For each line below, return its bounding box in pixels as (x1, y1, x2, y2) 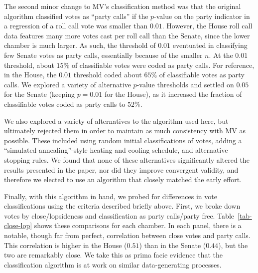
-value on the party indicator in (154, 10, 250, 21)
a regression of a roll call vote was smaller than (4, 20, 148, 31)
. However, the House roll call (162, 20, 253, 31)
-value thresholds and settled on (136, 79, 234, 89)
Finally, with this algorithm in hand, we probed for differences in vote (4, 191, 217, 201)
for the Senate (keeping (4, 89, 75, 99)
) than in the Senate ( (139, 240, 206, 250)
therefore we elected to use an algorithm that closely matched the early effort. (4, 174, 242, 185)
